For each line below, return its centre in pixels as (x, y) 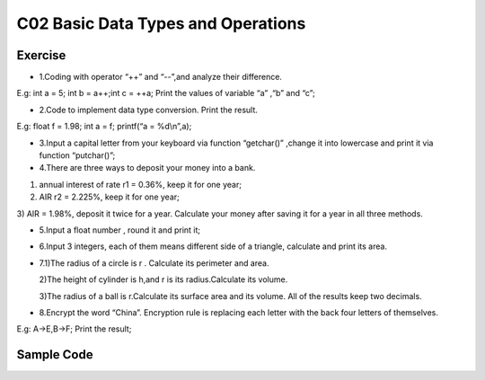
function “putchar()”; (77, 155)
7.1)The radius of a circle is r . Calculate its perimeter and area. (154, 263)
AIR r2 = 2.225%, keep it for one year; (109, 197)
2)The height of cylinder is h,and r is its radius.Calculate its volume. (163, 279)
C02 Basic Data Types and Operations (161, 23)
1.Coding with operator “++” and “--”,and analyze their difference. (161, 77)
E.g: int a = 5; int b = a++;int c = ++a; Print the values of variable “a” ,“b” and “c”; (166, 93)
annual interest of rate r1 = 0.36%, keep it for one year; (141, 184)
